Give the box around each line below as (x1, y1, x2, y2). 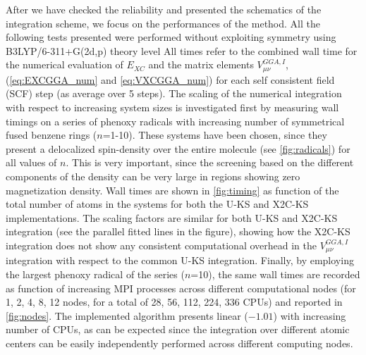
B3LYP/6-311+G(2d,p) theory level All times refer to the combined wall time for (6, 43, 358, 58)
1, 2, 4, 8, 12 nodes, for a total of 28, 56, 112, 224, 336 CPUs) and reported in (6, 294, 343, 309)
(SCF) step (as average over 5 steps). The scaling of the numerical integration (6, 86, 342, 101)
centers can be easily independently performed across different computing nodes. (6, 335, 353, 350)
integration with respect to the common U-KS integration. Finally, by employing (6, 253, 354, 268)
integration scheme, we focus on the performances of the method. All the (6, 15, 320, 30)
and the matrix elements (148, 57, 254, 72)
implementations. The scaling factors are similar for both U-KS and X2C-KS (6, 210, 338, 225)
